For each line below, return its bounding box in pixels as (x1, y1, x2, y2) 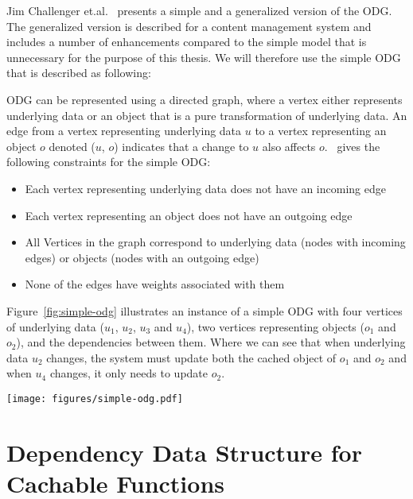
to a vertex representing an (255, 122, 387, 139)
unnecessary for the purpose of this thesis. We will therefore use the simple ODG (6, 48, 401, 65)
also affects (262, 137, 316, 154)
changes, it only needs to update (49, 365, 208, 381)
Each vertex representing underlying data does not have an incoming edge (25, 180, 386, 196)
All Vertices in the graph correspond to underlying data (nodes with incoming (25, 234, 406, 250)
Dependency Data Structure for (6, 435, 362, 468)
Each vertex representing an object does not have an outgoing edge (25, 207, 353, 223)
